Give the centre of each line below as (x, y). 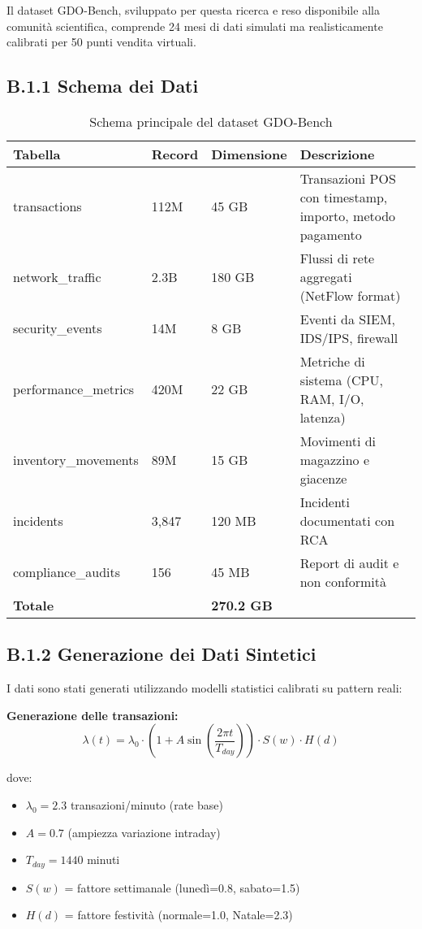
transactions (47, 206)
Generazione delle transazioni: (93, 715)
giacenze (323, 478)
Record (175, 154)
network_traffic (57, 276)
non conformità (343, 581)
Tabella (37, 154)
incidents (38, 520)
